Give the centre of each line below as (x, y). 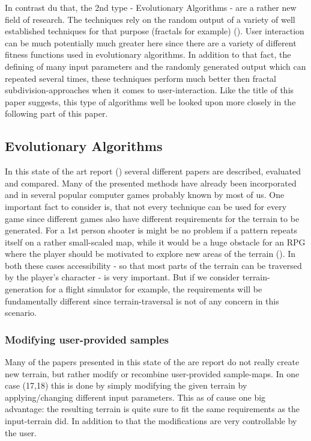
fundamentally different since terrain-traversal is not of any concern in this (142, 301)
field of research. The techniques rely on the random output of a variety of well (150, 19)
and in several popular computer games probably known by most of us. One (145, 195)
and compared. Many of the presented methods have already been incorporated (151, 183)
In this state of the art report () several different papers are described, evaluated (153, 171)
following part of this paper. (56, 113)
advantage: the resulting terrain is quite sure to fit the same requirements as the (152, 409)
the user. (21, 432)
